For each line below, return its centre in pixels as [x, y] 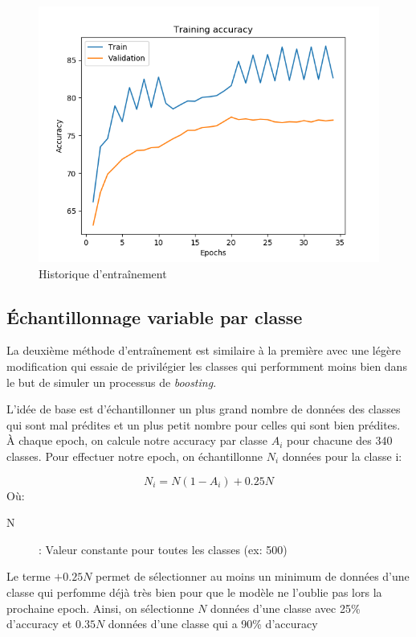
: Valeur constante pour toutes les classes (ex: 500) [163, 549]
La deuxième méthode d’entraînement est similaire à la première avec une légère [204, 350]
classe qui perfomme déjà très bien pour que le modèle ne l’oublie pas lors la [194, 592]
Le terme [29, 576]
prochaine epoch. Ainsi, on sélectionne [100, 608]
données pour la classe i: [342, 456]
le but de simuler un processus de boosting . [112, 382]
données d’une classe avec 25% [285, 608]
